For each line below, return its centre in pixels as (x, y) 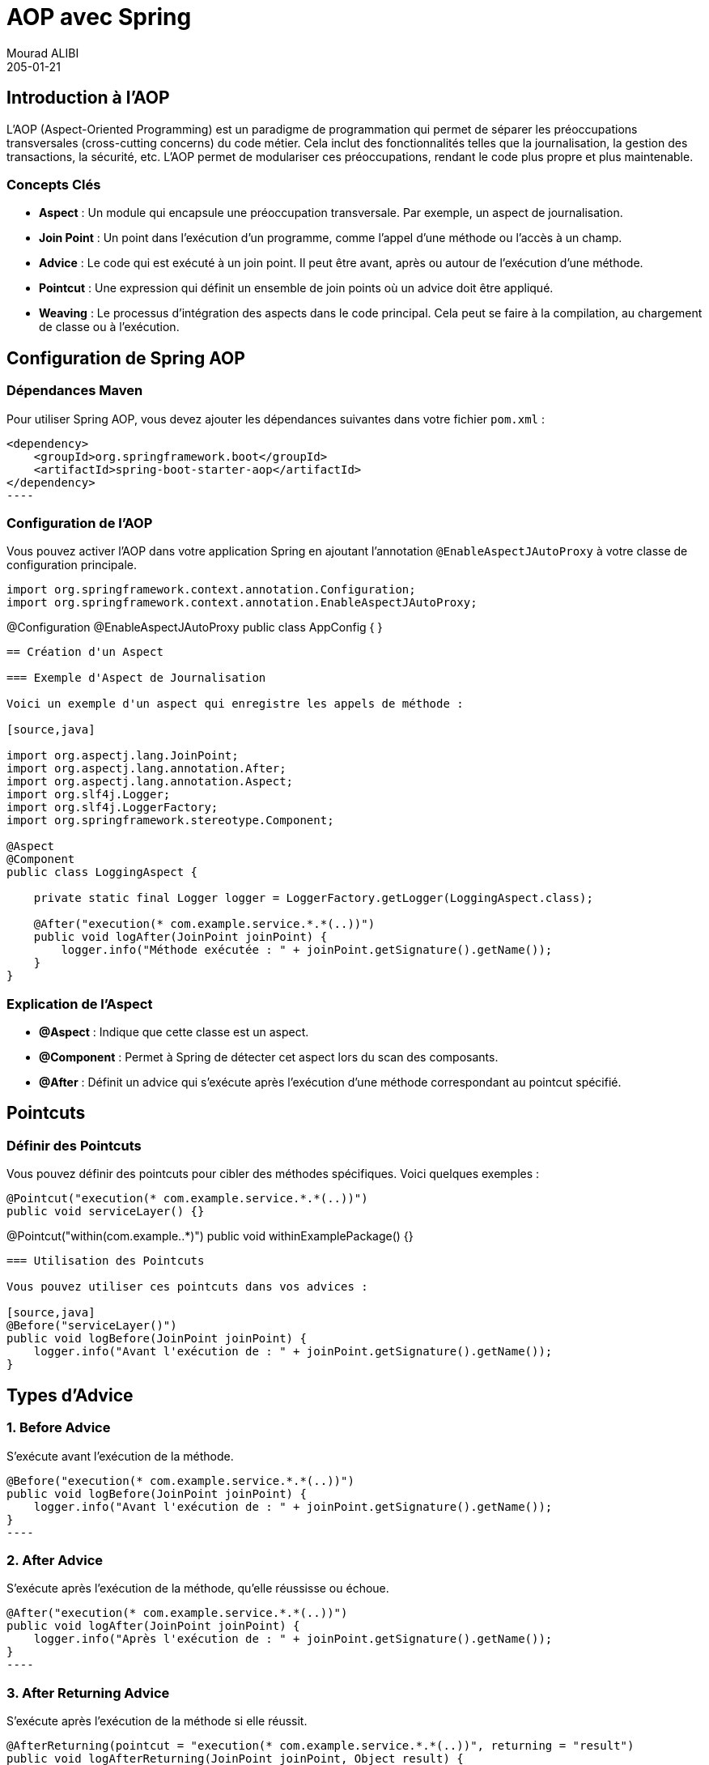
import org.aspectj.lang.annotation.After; (146, 769)
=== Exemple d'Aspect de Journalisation (136, 678)
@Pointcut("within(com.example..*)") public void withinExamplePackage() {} (210, 1236)
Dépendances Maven (75, 391)
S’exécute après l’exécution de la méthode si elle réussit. (157, 1721)
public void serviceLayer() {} (106, 1212)
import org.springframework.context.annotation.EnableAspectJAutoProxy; (242, 603)
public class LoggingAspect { (102, 872)
